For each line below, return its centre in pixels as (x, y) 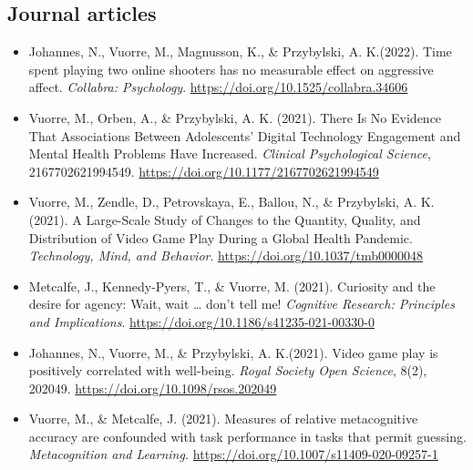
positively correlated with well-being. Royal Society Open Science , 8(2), (228, 370)
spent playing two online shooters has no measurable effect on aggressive (231, 69)
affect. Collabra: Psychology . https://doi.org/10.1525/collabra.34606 (218, 87)
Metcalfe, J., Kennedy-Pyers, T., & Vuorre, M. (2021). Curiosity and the (232, 286)
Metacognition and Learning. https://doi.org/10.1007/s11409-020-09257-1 (233, 454)
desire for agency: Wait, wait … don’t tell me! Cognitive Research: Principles (242, 304)
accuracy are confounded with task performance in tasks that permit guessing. (247, 436)
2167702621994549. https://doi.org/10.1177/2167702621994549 (204, 171)
